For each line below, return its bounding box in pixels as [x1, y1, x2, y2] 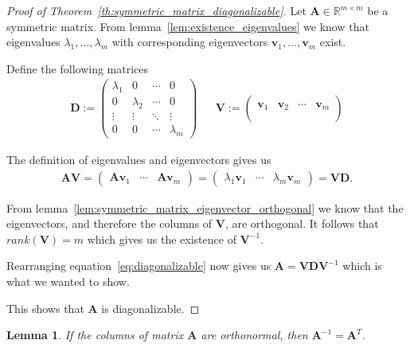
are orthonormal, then [201, 326, 308, 343]
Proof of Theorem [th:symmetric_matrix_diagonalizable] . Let [6, 2, 307, 18]
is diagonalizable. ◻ [101, 299, 200, 316]
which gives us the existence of [87, 230, 236, 247]
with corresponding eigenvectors [111, 33, 268, 50]
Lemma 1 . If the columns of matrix [6, 326, 184, 343]
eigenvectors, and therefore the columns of [6, 215, 213, 232]
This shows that [6, 299, 84, 316]
